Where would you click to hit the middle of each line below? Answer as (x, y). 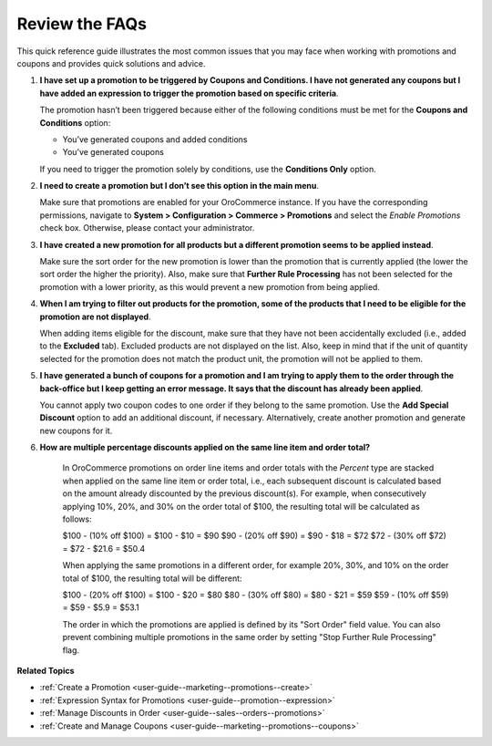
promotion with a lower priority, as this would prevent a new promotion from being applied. (210, 286)
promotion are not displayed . (95, 316)
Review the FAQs (82, 24)
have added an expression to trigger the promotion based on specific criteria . (189, 93)
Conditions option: (75, 122)
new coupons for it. (76, 430)
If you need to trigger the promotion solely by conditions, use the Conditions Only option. (208, 169)
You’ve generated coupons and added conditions (155, 139)
